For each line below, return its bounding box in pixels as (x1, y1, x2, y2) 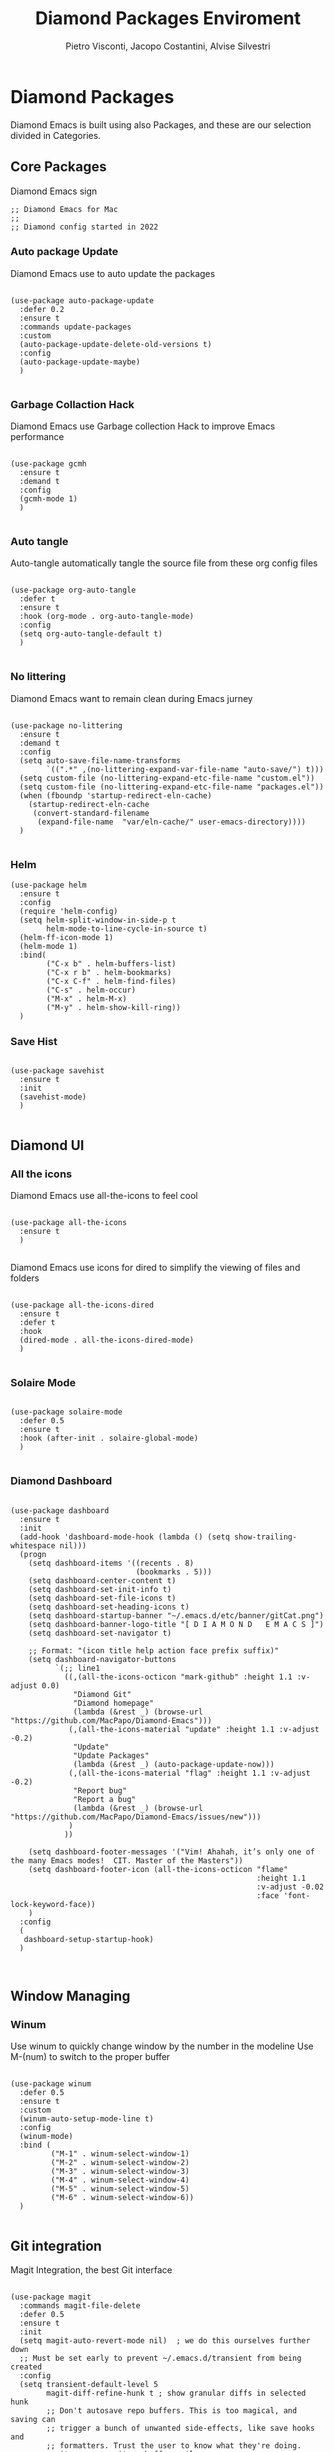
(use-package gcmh (10, 459, 87, 469)
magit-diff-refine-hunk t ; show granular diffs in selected (46, 2388, 307, 2399)
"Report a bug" (73, 1794, 137, 1804)
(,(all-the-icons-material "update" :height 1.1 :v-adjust (68, 1724, 320, 1734)
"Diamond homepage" (73, 1698, 155, 1708)
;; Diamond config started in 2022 (10, 222, 159, 232)
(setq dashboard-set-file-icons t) (28, 1593, 177, 1603)
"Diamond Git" (73, 1689, 132, 1699)
